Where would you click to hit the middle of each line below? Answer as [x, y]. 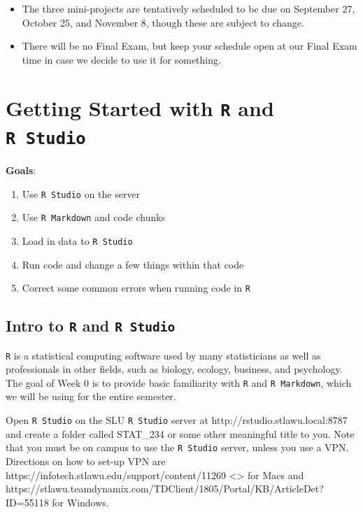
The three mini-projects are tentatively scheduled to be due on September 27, [188, 8]
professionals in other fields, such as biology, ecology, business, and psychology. [174, 369]
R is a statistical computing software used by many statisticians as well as [163, 355]
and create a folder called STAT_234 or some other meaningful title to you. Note [180, 433]
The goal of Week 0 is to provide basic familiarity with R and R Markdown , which [179, 382]
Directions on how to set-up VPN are [86, 461]
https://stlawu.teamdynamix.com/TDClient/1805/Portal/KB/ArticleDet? [165, 489]
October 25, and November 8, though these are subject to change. [163, 22]
